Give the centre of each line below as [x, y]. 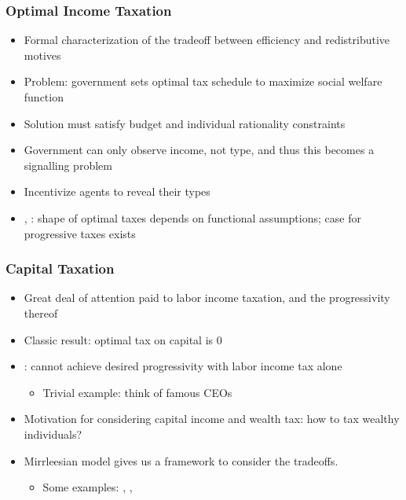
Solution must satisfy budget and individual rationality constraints [185, 123]
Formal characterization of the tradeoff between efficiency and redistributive [207, 40]
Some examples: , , [88, 487]
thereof [41, 312]
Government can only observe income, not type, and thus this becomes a [199, 150]
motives [42, 55]
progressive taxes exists [80, 233]
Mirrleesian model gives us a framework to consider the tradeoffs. [181, 460]
